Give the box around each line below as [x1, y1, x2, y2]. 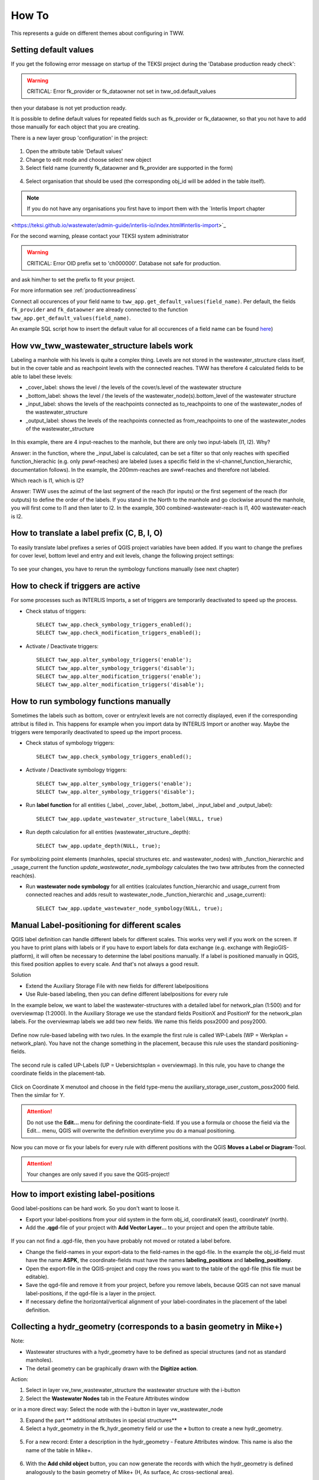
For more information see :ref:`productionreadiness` [11, 287, 138, 294]
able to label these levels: [11, 373, 73, 380]
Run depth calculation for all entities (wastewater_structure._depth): [25, 829, 190, 836]
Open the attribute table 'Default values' [25, 148, 123, 155]
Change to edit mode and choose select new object [25, 156, 152, 163]
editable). [25, 1273, 49, 1280]
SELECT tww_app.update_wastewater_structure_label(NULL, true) [36, 815, 223, 822]
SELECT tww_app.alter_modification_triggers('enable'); [36, 673, 201, 680]
